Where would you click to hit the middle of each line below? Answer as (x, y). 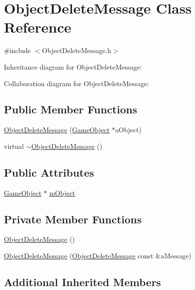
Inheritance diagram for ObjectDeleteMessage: (73, 66)
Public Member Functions (71, 109)
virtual (14, 146)
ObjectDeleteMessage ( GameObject (57, 130)
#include (18, 50)
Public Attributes (49, 172)
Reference (38, 27)
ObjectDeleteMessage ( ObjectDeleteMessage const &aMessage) (98, 256)
